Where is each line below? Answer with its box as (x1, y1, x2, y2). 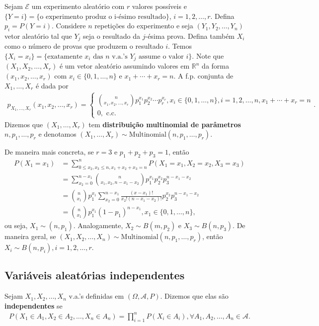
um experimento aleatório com (31, 1, 125, 11)
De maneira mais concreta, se (4, 147, 94, 157)
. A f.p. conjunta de (173, 71, 234, 81)
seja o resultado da (83, 30, 141, 41)
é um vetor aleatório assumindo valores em (59, 61, 190, 71)
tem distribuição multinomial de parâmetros (88, 119, 241, 129)
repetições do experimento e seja (94, 20, 193, 31)
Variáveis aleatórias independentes (4, 267, 185, 283)
